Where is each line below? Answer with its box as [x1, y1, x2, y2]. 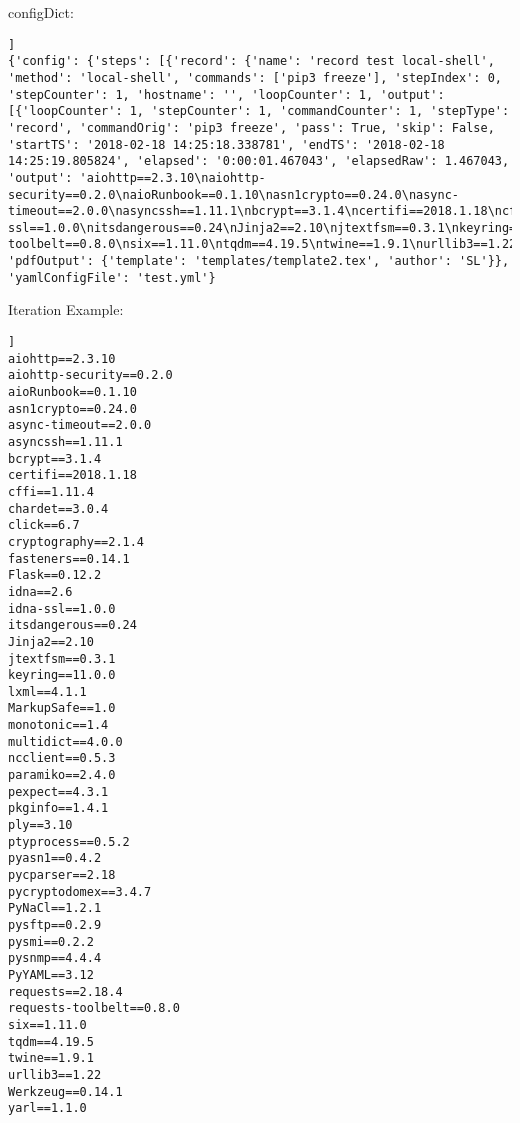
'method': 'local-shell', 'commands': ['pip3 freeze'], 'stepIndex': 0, [8, 70, 502, 85]
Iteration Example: [8, 299, 124, 320]
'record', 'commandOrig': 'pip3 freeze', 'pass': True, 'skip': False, [8, 120, 495, 135]
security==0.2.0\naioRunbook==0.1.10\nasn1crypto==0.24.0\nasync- [8, 187, 460, 202]
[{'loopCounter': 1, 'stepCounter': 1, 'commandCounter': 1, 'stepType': [8, 104, 510, 119]
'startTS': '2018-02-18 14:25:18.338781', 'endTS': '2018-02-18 [8, 137, 445, 152]
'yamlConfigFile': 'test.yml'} [8, 270, 216, 285]
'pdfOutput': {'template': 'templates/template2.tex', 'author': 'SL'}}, [8, 254, 510, 269]
